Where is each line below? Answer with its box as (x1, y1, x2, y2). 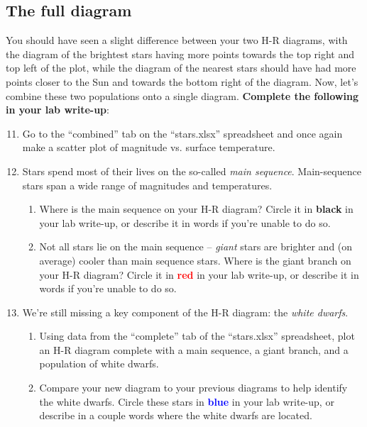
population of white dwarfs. (39, 356, 159, 371)
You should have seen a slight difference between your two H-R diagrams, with (6, 33, 348, 48)
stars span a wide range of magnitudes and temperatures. (22, 177, 273, 192)
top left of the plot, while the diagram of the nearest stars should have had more (6, 60, 356, 75)
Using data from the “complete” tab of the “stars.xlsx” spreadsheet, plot (39, 328, 355, 343)
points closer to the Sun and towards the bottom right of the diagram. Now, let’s (6, 74, 358, 89)
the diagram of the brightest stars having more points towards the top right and (6, 46, 355, 61)
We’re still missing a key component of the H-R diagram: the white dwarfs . (22, 304, 349, 319)
